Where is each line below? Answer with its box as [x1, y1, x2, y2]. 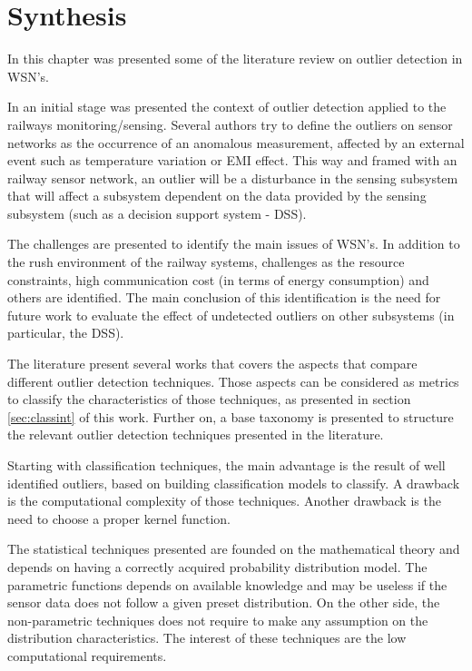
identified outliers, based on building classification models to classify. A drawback [7, 473, 460, 492]
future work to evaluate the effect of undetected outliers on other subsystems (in [7, 305, 455, 324]
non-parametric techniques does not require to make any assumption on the [7, 610, 428, 629]
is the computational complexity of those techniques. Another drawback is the [7, 491, 441, 510]
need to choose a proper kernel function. [7, 508, 231, 528]
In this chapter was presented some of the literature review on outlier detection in [7, 49, 463, 68]
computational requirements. [7, 646, 167, 665]
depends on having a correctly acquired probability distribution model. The [7, 557, 428, 576]
